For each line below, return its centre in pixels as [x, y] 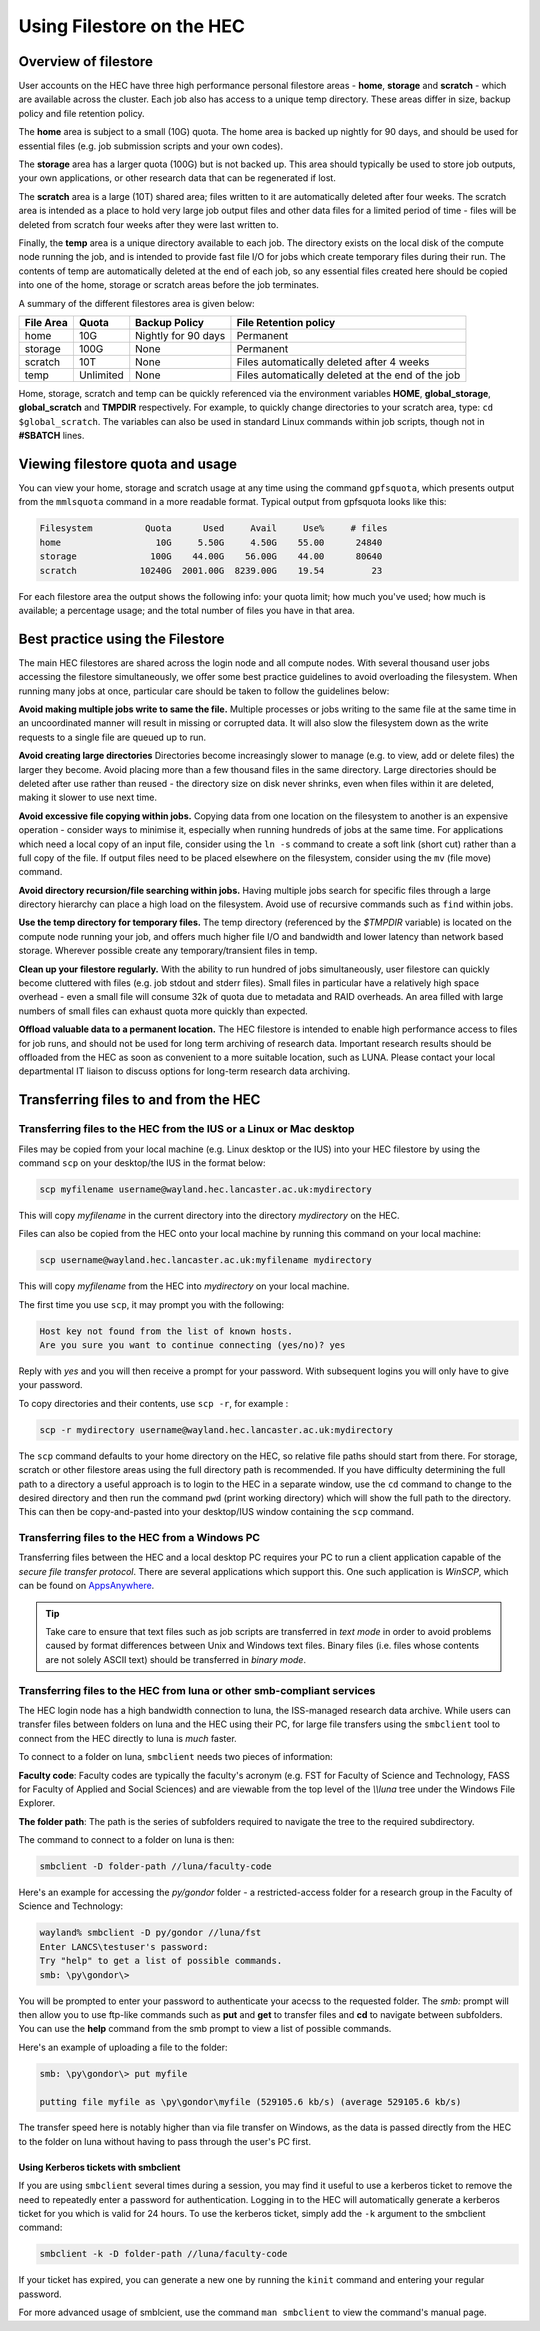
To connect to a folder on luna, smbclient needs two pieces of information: [176, 1757]
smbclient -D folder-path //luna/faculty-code [155, 1866]
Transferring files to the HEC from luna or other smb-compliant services [197, 1690]
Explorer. [37, 1803]
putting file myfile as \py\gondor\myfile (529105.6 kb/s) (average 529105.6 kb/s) [250, 2101]
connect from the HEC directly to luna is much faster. [127, 1738]
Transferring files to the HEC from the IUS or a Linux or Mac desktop [186, 1129]
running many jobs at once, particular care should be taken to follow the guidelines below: [204, 691]
